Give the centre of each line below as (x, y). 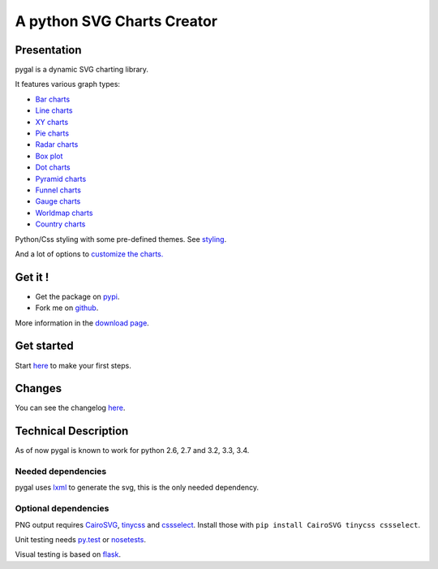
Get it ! (32, 277)
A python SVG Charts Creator (116, 21)
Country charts (60, 224)
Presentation (48, 50)
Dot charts (53, 167)
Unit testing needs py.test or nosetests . (80, 539)
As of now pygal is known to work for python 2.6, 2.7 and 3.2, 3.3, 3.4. (132, 450)
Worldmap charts (64, 213)
